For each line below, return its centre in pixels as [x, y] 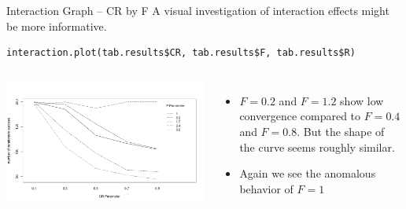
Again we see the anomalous [308, 173]
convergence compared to [300, 116]
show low [362, 100]
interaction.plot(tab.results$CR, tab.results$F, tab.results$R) [181, 53]
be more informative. [57, 26]
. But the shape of [341, 131]
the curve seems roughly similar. [317, 147]
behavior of [266, 188]
